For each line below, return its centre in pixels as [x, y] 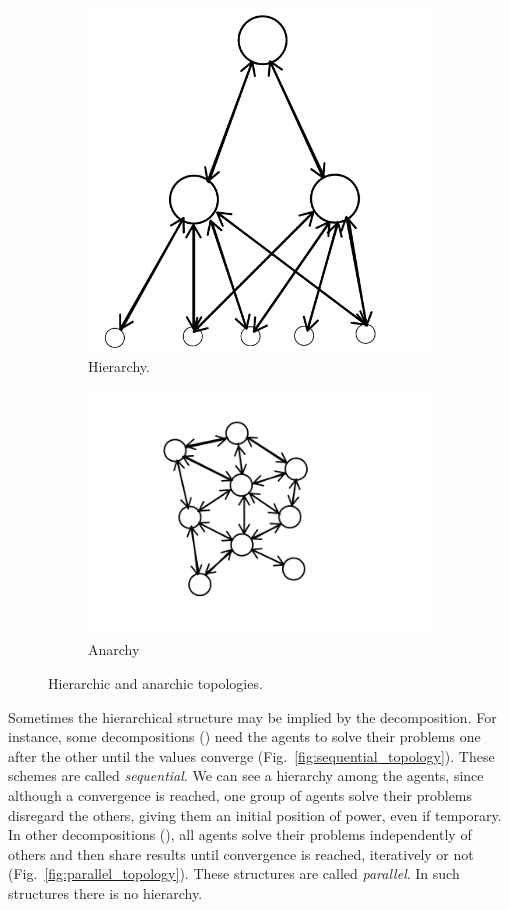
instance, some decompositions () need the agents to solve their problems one [244, 736]
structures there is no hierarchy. [105, 893]
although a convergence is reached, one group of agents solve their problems [240, 795]
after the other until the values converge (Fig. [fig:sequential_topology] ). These [251, 755]
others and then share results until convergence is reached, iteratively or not [241, 853]
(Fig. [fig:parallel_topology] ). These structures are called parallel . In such [234, 873]
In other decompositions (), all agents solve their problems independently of [240, 834]
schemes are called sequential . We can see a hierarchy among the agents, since [246, 775]
